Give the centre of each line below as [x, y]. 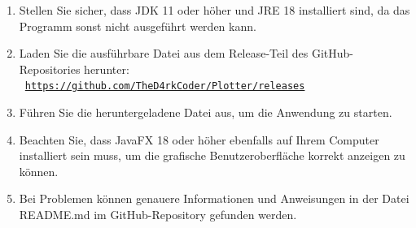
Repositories [50, 69]
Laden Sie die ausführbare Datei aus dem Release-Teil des [164, 53]
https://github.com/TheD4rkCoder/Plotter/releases [165, 86]
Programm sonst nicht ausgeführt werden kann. [138, 26]
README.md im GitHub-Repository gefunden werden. [158, 214]
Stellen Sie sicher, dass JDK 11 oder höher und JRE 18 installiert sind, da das [215, 10]
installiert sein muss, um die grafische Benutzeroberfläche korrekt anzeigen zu [212, 155]
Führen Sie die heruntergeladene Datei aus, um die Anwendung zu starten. [206, 112]
